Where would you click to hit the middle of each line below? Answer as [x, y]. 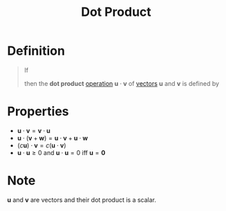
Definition [36, 51]
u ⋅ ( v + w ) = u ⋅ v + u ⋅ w [53, 138]
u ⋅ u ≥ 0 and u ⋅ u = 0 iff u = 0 [61, 152]
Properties [38, 112]
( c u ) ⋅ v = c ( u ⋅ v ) [42, 145]
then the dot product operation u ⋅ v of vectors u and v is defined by [122, 83]
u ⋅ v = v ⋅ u [34, 130]
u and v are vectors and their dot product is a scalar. [82, 200]
